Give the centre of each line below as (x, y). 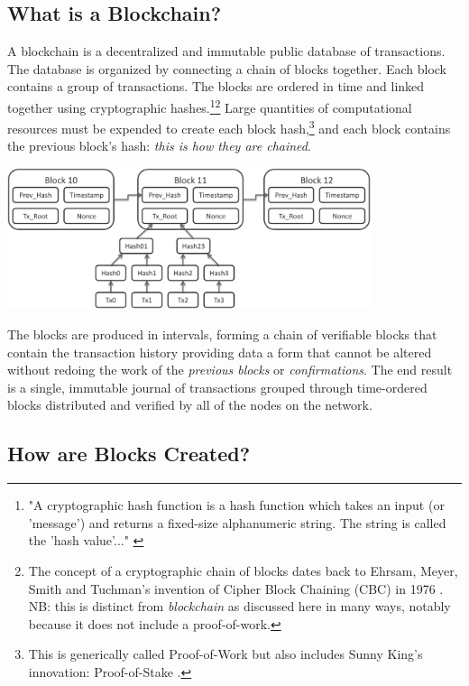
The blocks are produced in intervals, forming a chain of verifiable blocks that (222, 334)
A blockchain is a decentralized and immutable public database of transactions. (226, 51)
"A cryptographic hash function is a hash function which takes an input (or (236, 505)
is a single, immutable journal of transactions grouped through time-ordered (217, 387)
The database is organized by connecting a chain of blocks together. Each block (227, 68)
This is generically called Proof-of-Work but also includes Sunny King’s (225, 654)
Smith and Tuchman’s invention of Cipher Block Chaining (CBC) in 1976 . (236, 588)
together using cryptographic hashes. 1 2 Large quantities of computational (210, 106)
